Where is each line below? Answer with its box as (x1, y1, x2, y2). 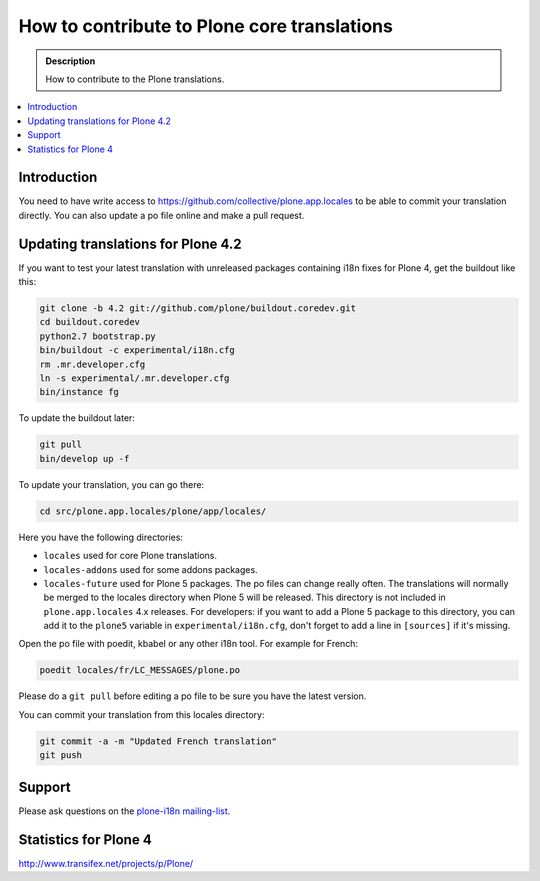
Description (45, 55, 96, 67)
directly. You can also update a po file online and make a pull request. (18, 209, 305, 221)
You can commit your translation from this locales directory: (18, 708, 265, 720)
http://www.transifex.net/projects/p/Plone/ (18, 857, 194, 869)
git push (39, 750, 83, 761)
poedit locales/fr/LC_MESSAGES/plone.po (39, 665, 240, 676)
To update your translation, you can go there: (18, 478, 205, 490)
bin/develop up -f (39, 453, 130, 464)
